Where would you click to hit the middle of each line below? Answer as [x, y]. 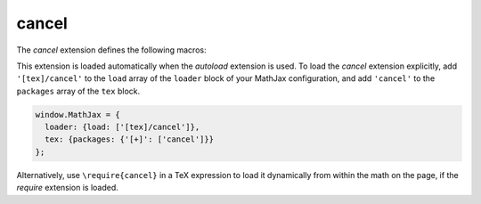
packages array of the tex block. [78, 91]
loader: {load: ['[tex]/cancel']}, [122, 127]
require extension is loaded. [68, 188]
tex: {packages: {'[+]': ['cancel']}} [129, 139]
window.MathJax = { [77, 114]
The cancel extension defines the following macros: [111, 50]
